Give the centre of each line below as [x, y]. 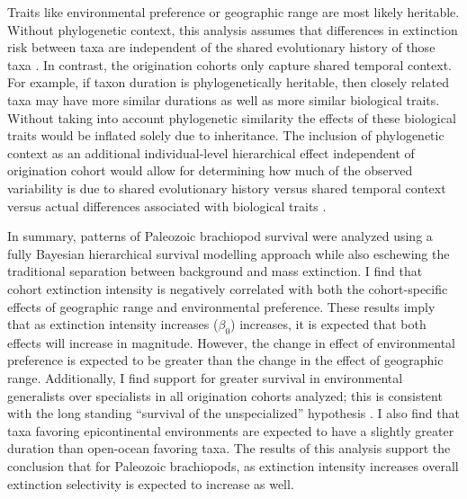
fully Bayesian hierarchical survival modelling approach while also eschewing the [229, 253]
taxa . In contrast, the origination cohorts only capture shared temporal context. [229, 64]
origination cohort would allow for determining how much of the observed [210, 170]
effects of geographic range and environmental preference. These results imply [221, 306]
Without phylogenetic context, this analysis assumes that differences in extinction [233, 29]
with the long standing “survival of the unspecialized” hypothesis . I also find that [233, 413]
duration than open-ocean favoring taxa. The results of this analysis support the [229, 448]
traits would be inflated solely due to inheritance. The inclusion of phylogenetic [226, 135]
